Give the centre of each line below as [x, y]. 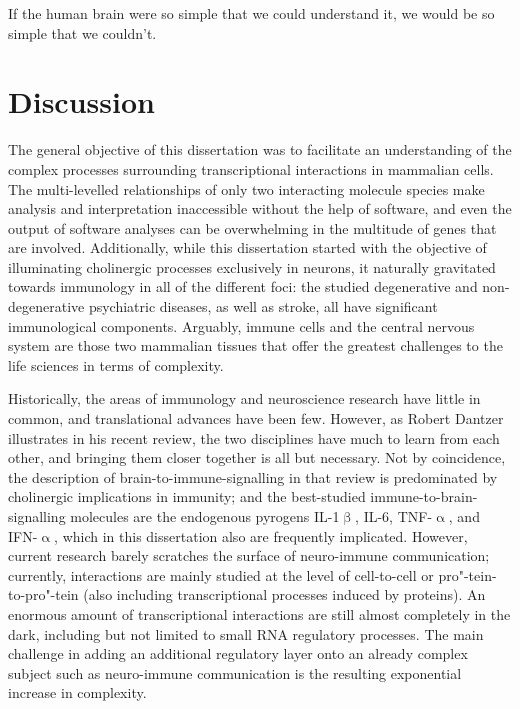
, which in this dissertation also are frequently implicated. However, [261, 535]
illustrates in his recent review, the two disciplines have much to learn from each [254, 437]
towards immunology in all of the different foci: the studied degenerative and [243, 286]
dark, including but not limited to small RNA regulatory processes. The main [246, 633]
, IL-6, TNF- [394, 516]
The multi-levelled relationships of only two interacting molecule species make [246, 188]
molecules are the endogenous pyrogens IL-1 [205, 516]
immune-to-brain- [424, 496]
